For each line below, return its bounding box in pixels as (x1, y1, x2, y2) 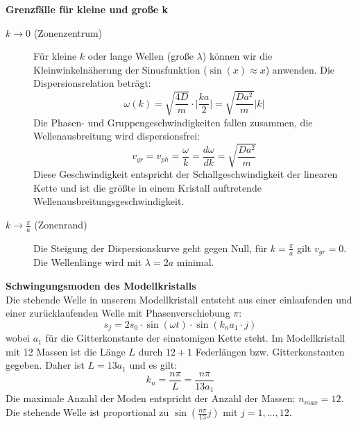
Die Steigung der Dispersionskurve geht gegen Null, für (33, 240, 268, 255)
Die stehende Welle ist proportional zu (6, 405, 169, 419)
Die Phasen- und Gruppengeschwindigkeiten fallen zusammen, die (33, 115, 313, 129)
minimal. (176, 255, 214, 269)
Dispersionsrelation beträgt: (33, 76, 151, 90)
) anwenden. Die (265, 62, 335, 76)
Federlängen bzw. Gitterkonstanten (195, 344, 345, 358)
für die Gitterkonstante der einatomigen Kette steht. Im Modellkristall (45, 331, 346, 345)
